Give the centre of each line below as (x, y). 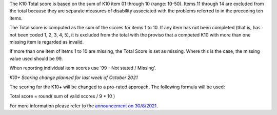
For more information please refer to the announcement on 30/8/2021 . (84, 106)
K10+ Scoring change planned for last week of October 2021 (74, 78)
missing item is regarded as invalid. (47, 42)
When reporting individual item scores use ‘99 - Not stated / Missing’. (83, 68)
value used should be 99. (36, 59)
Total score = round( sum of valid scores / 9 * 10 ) (62, 96)
